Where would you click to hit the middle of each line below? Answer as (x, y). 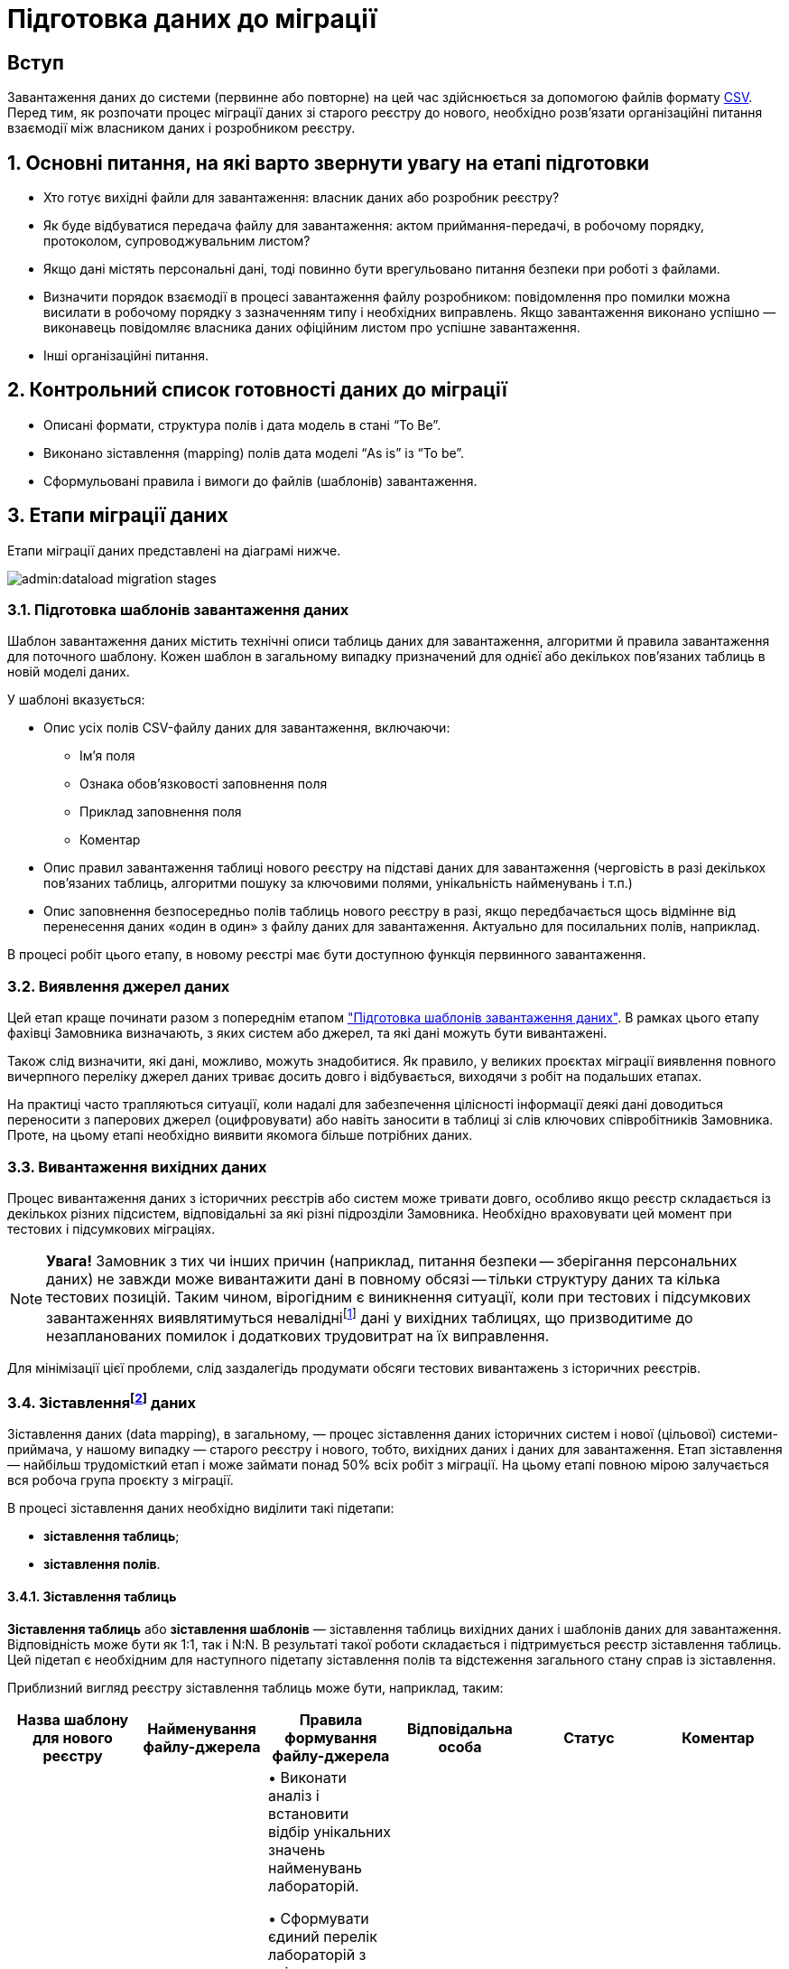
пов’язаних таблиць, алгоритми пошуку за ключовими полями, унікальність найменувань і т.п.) (338, 883)
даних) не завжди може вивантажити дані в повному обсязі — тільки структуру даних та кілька (383, 1278)
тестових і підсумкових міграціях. (111, 1228)
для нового (73, 1737)
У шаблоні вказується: (76, 700)
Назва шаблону (73, 1719)
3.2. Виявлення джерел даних (119, 986)
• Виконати (307, 1777)
